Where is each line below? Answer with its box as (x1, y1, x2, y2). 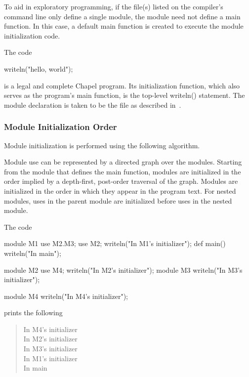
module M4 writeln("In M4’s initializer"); (4, 291, 128, 301)
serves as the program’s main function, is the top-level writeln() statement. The (4, 90, 245, 100)
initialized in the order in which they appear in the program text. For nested (4, 185, 236, 196)
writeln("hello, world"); (4, 63, 73, 74)
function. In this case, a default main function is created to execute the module (4, 21, 244, 31)
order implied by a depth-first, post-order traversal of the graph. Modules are (4, 176, 238, 186)
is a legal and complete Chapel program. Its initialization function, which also (4, 80, 240, 90)
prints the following (4, 307, 63, 318)
